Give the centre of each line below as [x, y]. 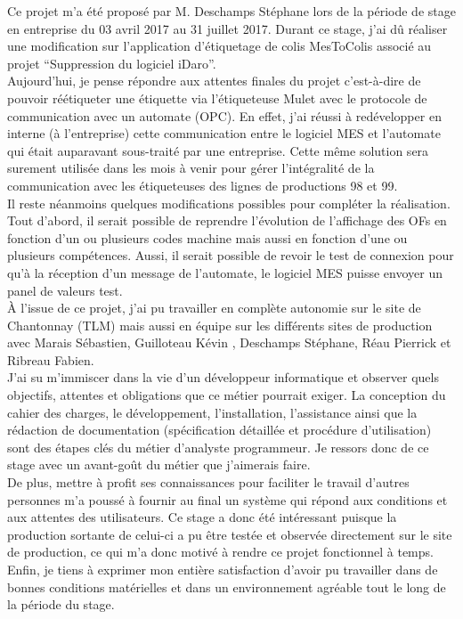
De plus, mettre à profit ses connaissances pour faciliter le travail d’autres [208, 482]
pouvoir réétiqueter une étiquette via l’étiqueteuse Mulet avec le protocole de [217, 98]
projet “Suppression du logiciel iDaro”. [112, 63]
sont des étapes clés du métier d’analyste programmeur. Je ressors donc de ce [218, 447]
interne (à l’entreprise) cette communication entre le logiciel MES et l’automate [224, 133]
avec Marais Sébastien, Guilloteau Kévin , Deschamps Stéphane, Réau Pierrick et [229, 342]
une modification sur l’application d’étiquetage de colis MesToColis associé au [219, 46]
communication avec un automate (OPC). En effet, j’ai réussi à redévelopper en [224, 115]
